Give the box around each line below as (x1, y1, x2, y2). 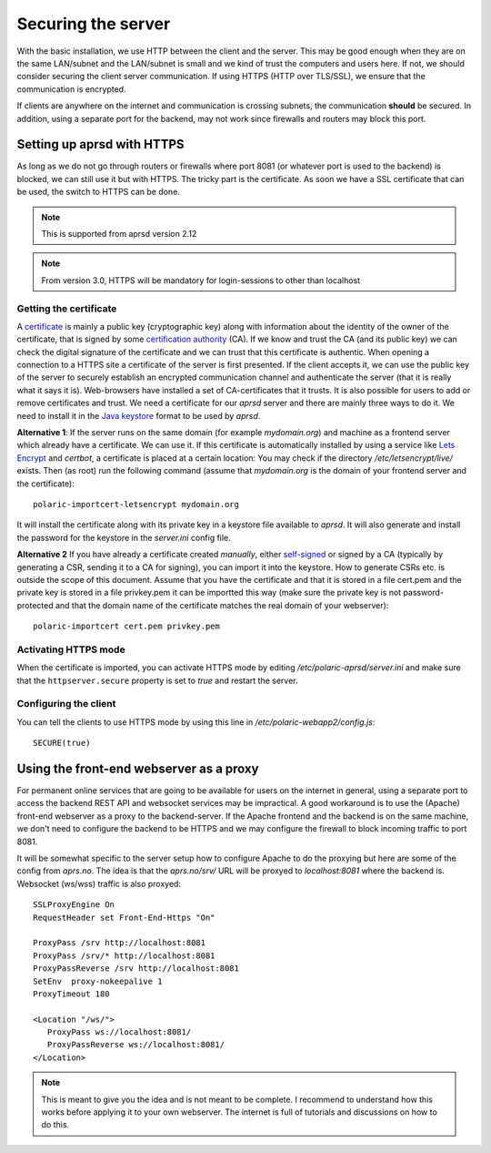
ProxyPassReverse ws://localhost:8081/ (46, 1039, 225, 1050)
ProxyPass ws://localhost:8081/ (46, 1027, 192, 1037)
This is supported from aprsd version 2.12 (41, 228, 197, 239)
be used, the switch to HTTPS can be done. (16, 187, 181, 198)
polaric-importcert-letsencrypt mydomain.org (33, 499, 240, 509)
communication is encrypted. (16, 83, 126, 95)
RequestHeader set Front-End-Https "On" (33, 912, 215, 923)
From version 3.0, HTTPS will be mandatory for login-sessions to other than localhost (41, 274, 361, 286)
